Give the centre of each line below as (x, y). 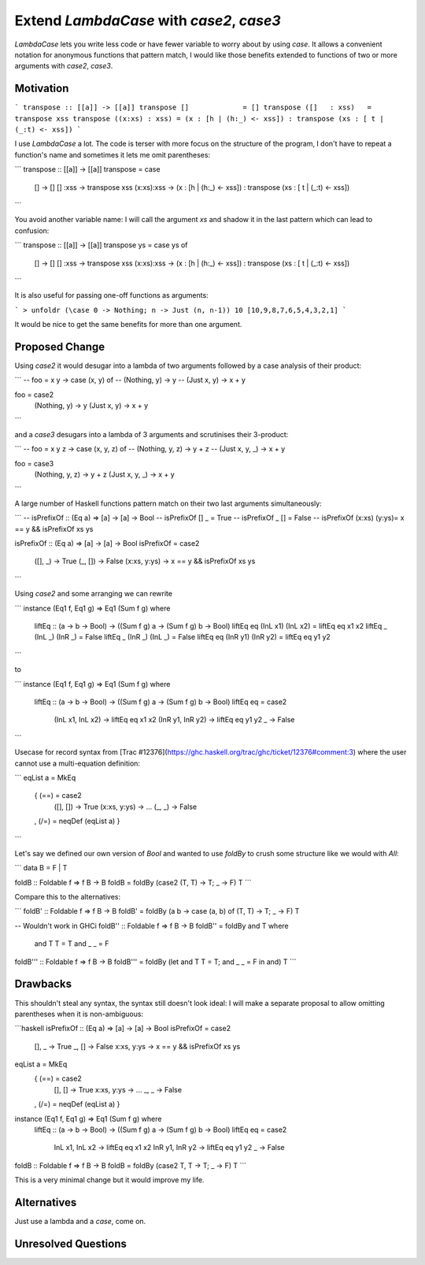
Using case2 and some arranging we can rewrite (94, 594)
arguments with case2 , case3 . (64, 66)
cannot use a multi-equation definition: (78, 763)
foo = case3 (34, 463)
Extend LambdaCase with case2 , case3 (148, 20)
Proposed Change (60, 347)
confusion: (32, 230)
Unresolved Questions (71, 1243)
